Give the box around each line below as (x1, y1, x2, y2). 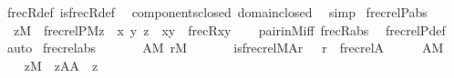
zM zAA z (24, 55, 98, 74)
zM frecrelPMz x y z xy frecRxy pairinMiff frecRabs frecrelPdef (13, 20, 446, 39)
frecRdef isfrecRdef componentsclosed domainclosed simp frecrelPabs (6, 3, 428, 21)
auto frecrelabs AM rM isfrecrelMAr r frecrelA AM (6, 38, 444, 57)
